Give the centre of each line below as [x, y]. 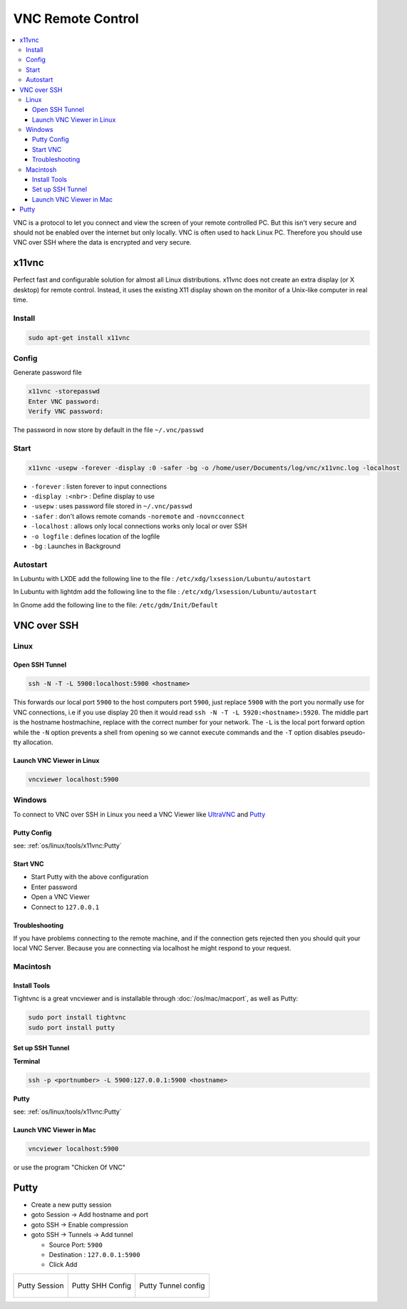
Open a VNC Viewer [61, 897]
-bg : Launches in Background [76, 546]
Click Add [63, 1265]
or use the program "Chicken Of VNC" [69, 1167]
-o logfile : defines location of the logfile [96, 536]
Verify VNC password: [66, 411]
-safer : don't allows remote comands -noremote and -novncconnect [138, 516]
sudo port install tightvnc [77, 1017]
